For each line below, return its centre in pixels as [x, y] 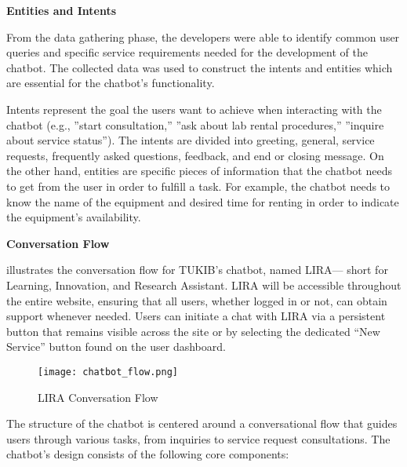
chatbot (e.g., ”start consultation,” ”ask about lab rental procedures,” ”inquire [195, 124]
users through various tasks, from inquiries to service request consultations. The [198, 438]
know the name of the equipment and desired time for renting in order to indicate [203, 201]
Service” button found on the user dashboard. [116, 347]
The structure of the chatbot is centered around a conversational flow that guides [202, 423]
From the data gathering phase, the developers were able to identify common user [203, 36]
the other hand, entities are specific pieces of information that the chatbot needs [199, 171]
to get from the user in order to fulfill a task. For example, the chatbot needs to [198, 186]
